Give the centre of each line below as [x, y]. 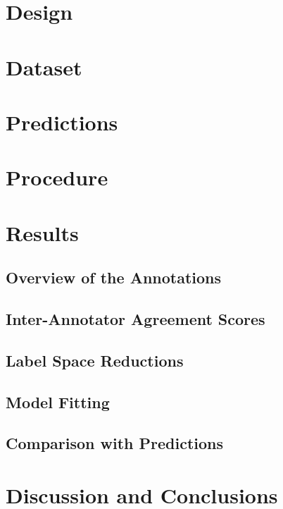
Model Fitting [58, 401]
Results [42, 232]
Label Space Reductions [95, 360]
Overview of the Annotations [114, 277]
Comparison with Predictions [115, 443]
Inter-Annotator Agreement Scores [136, 319]
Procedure [57, 177]
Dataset [44, 67]
